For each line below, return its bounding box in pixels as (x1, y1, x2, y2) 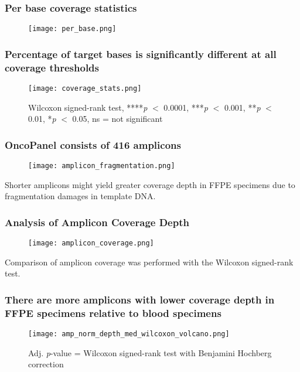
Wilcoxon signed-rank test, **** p (28, 101, 148, 113)
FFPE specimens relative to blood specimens (5, 305, 221, 320)
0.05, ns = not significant (72, 112, 163, 125)
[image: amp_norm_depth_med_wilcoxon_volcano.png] (28, 330, 230, 339)
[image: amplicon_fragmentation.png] (28, 162, 175, 170)
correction (28, 358, 64, 370)
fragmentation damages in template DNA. (5, 190, 156, 202)
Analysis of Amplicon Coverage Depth (5, 214, 189, 229)
